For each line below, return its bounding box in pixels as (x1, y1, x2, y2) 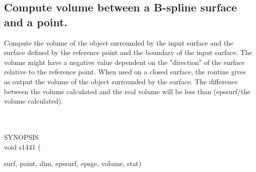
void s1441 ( (4, 141, 41, 152)
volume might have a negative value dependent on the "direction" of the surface (4, 57, 245, 67)
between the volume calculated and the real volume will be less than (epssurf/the (4, 86, 251, 96)
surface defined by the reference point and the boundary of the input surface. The (4, 47, 253, 57)
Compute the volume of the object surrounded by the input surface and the (4, 37, 234, 48)
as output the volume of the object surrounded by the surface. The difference (4, 76, 238, 86)
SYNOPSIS (4, 131, 39, 142)
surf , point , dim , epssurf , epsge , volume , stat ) (4, 158, 142, 169)
